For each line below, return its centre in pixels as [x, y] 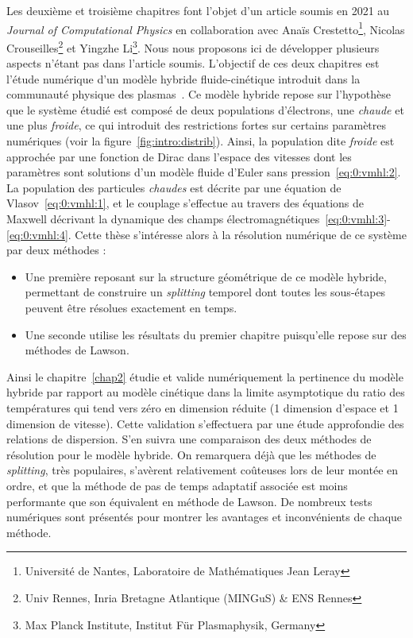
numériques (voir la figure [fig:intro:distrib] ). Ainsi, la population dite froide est [201, 141]
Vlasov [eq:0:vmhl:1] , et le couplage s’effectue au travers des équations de [185, 203]
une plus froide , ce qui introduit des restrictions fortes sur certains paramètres [197, 125]
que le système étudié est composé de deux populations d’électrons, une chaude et [205, 109]
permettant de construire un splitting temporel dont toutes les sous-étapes [205, 292]
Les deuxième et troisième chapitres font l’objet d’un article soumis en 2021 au [198, 10]
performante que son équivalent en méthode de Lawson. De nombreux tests [189, 501]
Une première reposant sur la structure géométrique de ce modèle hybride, [206, 276]
